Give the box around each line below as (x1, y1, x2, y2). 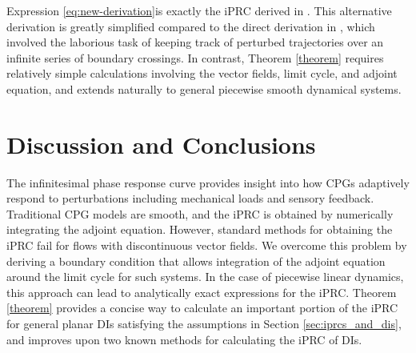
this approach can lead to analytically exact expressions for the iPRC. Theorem (6, 283, 397, 300)
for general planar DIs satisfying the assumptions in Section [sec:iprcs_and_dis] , (6, 315, 402, 332)
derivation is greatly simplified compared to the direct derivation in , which (6, 18, 375, 34)
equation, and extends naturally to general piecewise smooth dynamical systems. (6, 80, 402, 97)
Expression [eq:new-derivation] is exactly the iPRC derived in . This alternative (6, 2, 392, 18)
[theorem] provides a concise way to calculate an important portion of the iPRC (6, 299, 398, 316)
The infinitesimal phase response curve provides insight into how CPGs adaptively (6, 174, 410, 191)
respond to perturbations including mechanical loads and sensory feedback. (6, 190, 374, 207)
